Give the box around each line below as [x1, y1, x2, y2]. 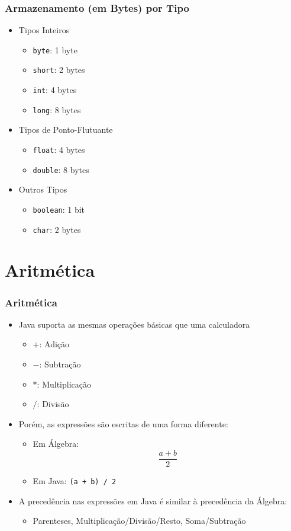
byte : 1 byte [33, 43, 77, 56]
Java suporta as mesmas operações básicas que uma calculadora [18, 318, 250, 330]
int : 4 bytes [33, 84, 77, 96]
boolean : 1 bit [33, 203, 85, 215]
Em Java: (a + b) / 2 [33, 475, 117, 487]
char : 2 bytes [33, 223, 81, 235]
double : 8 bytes [33, 163, 89, 175]
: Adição [39, 338, 70, 350]
